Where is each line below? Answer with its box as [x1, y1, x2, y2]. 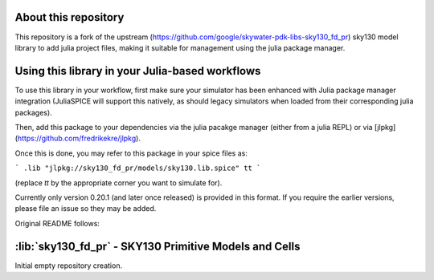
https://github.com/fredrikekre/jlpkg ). [17, 133, 141, 144]
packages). [14, 108, 52, 117]
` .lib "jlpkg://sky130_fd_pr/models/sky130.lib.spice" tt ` [14, 164, 261, 172]
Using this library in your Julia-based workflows [14, 64, 261, 78]
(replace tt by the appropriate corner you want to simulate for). [14, 177, 223, 188]
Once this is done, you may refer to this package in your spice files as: [14, 148, 248, 158]
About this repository [14, 10, 125, 24]
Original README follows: [14, 218, 100, 228]
